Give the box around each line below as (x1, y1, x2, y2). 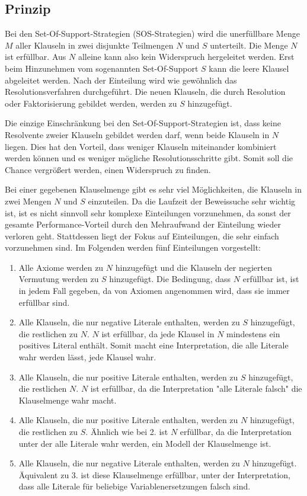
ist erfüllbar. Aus (5, 50, 66, 63)
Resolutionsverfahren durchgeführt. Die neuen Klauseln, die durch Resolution (5, 85, 286, 98)
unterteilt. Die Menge (210, 39, 288, 51)
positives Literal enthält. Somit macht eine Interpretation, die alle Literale (18, 339, 289, 351)
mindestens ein (226, 327, 280, 340)
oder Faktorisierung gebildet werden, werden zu (5, 97, 177, 109)
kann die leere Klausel (209, 62, 289, 74)
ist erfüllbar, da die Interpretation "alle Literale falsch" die (90, 382, 302, 395)
